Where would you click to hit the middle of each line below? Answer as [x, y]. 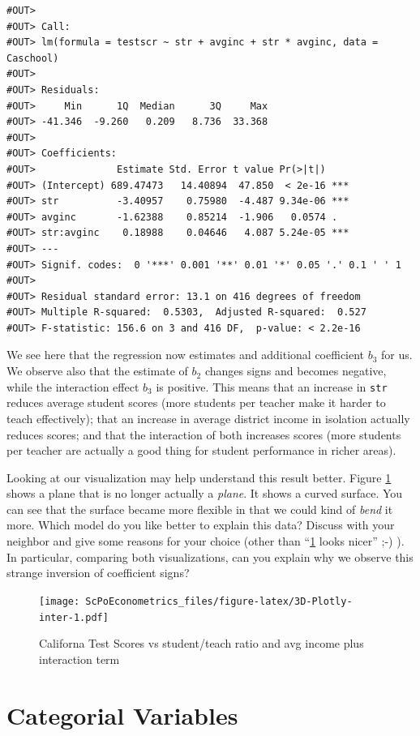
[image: [60, 601]
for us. [397, 355]
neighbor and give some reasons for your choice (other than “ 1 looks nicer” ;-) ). [206, 541]
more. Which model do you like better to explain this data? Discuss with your [201, 525]
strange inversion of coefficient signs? [98, 573]
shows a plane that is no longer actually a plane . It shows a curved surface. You [205, 493]
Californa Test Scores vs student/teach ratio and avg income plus [201, 643]
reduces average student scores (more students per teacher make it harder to [196, 402]
